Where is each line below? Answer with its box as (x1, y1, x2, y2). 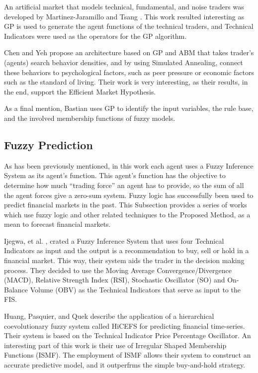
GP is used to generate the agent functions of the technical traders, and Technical (4, 21, 254, 31)
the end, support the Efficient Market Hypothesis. (4, 86, 156, 96)
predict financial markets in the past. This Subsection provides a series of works (4, 199, 247, 210)
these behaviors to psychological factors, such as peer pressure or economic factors (4, 67, 254, 77)
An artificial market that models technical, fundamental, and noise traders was (4, 1, 244, 11)
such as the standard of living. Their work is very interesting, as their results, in (4, 77, 248, 87)
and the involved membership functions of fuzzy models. (4, 112, 175, 123)
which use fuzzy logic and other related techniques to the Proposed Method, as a (4, 209, 251, 219)
